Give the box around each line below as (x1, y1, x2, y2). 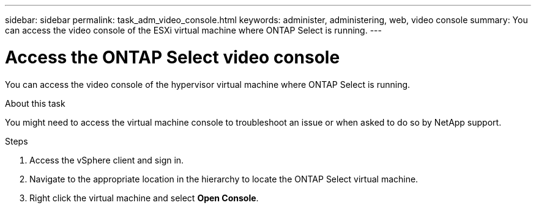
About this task (5, 98, 65, 109)
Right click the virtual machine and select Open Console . (29, 192, 259, 203)
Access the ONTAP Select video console (5, 46, 340, 68)
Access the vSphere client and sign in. (29, 154, 184, 165)
